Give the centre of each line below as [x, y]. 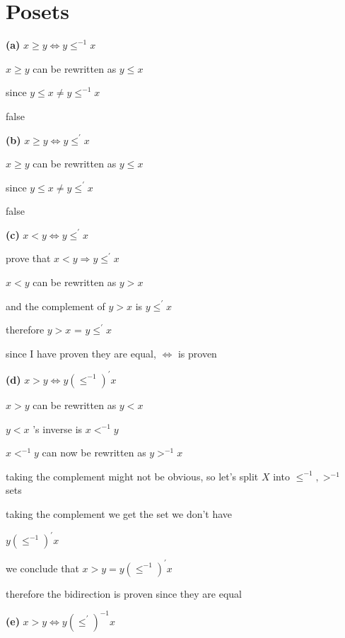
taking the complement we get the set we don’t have [119, 513]
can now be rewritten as [94, 453]
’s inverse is [58, 429]
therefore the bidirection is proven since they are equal [124, 593]
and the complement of [55, 306]
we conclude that [42, 568]
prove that [28, 258]
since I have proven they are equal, [81, 353]
